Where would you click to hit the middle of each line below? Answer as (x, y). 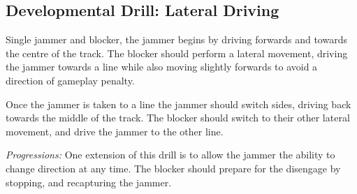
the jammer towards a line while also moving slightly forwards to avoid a (162, 67)
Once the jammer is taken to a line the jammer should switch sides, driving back (178, 104)
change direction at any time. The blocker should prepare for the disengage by (173, 168)
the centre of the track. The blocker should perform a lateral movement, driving (177, 53)
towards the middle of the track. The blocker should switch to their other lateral (178, 118)
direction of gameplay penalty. (70, 80)
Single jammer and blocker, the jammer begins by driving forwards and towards (176, 39)
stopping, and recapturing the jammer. (89, 182)
